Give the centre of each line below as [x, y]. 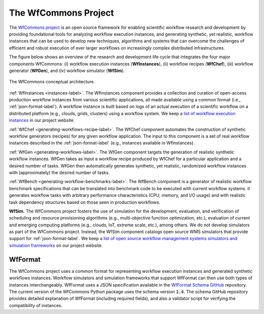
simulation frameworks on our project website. [56, 245]
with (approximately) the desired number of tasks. [59, 172]
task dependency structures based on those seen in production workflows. [85, 202]
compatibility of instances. [36, 305]
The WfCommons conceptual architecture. [52, 82]
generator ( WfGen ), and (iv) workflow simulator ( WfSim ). [67, 71]
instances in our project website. [42, 121]
